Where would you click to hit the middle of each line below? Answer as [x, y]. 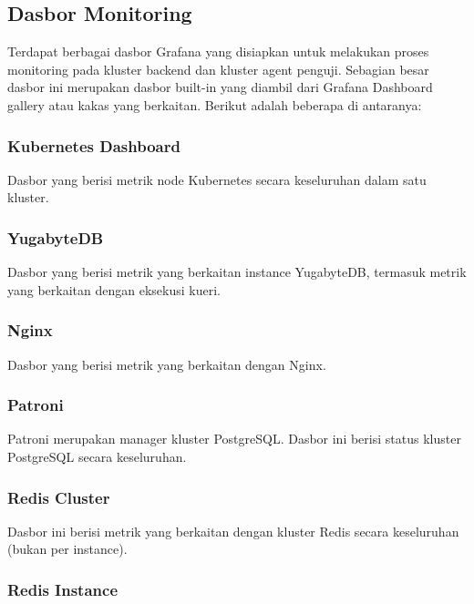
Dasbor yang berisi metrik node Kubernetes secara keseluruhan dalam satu [217, 179]
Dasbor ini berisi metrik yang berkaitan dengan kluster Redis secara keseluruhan [233, 531]
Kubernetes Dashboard [94, 145]
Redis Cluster [59, 497]
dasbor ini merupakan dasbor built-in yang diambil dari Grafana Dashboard [220, 87]
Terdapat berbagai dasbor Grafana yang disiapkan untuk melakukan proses [218, 51]
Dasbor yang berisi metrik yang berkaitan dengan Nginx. [167, 364]
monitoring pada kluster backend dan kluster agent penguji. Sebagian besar [218, 69]
